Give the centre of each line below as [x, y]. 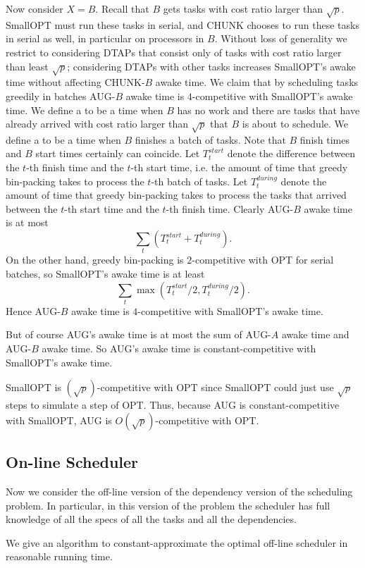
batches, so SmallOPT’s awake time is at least [105, 273]
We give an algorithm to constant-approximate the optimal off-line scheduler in [177, 542]
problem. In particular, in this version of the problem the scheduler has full [168, 505]
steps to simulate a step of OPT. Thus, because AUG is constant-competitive [173, 405]
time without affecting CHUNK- [75, 82]
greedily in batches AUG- [61, 95]
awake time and [315, 334]
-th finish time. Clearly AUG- [230, 208]
